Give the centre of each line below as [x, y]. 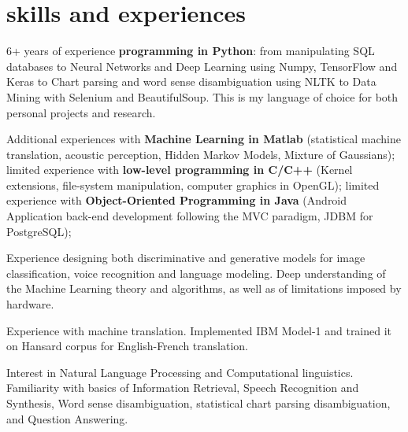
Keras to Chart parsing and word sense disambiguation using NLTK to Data [191, 81]
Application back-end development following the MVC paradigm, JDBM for [190, 216]
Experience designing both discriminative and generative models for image [186, 258]
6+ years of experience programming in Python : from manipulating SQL [191, 51]
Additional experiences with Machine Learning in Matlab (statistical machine [204, 139]
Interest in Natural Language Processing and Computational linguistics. [180, 372]
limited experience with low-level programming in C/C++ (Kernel [180, 170]
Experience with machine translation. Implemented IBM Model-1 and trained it [199, 330]
